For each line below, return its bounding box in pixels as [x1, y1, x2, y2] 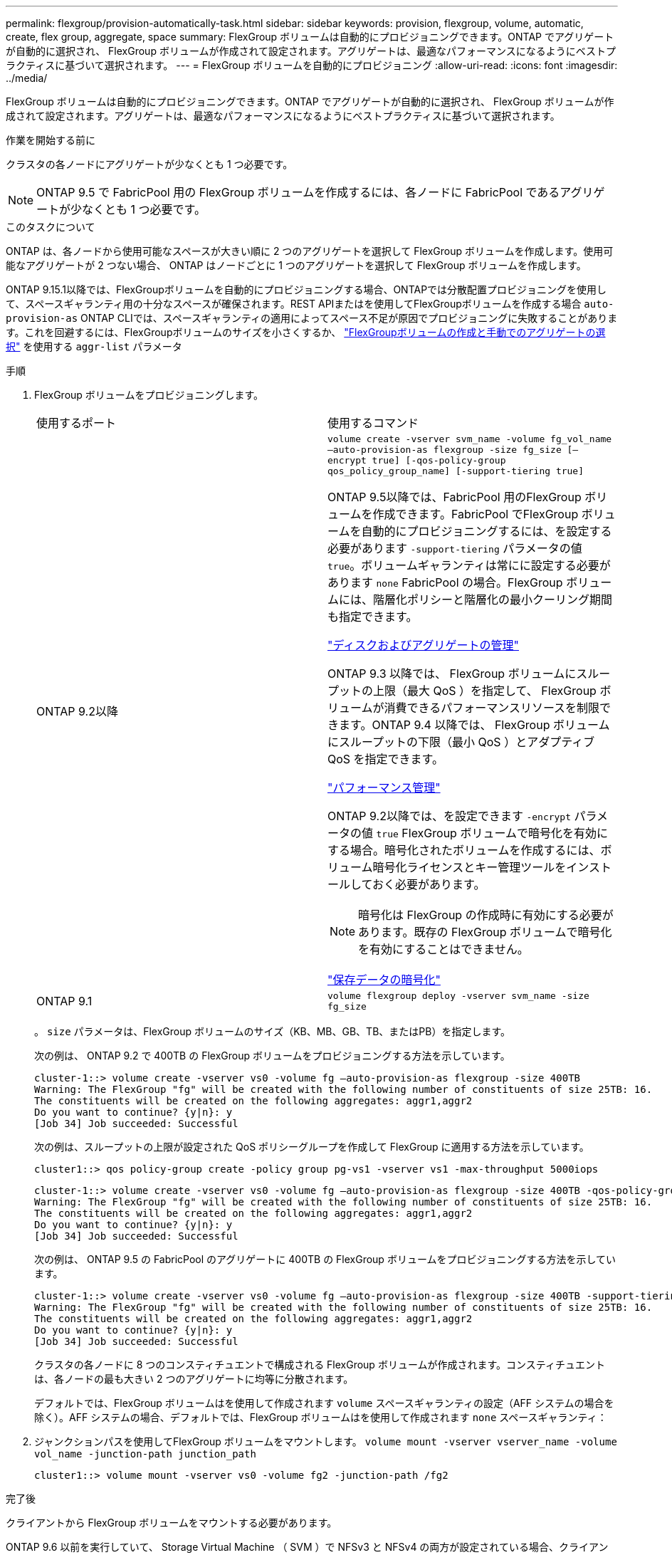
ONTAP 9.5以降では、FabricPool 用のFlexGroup [327, 490, 582, 504]
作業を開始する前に [6, 134, 95, 146]
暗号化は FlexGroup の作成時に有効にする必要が [358, 908, 614, 922]
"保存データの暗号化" [327, 973, 441, 987]
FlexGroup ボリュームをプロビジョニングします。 [34, 389, 263, 401]
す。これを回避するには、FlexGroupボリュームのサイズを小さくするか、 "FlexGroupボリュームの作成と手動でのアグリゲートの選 [6, 326, 606, 338]
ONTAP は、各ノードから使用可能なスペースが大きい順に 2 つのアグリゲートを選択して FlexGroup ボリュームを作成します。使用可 [6, 245, 614, 257]
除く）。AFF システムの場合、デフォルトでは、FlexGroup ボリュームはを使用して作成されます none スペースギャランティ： [34, 1411, 607, 1423]
